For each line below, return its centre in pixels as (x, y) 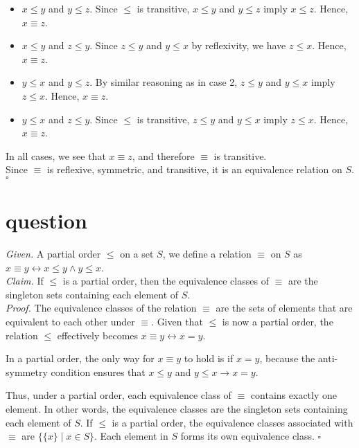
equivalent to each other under (70, 322)
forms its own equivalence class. (247, 436)
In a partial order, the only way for (80, 358)
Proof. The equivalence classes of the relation (101, 308)
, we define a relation (207, 254)
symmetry (27, 371)
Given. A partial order (53, 254)
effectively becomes (98, 335)
